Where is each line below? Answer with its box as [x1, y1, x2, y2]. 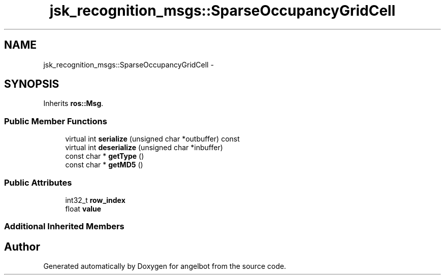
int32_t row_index [65, 195, 125, 204]
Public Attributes [4, 177, 72, 188]
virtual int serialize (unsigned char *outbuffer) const [65, 134, 240, 144]
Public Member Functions [4, 116, 107, 126]
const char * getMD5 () [65, 160, 143, 169]
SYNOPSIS [4, 78, 59, 91]
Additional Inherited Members [4, 221, 124, 232]
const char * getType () [65, 152, 144, 161]
